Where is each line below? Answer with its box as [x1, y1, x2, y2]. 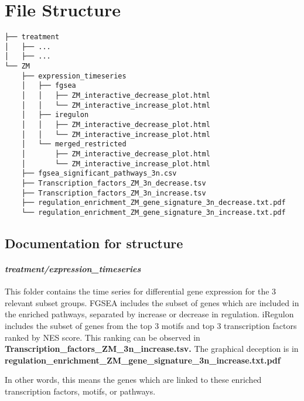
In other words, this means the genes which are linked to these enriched [5, 373, 262, 386]
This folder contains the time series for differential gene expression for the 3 [5, 285, 276, 297]
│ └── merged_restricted [21, 140, 127, 149]
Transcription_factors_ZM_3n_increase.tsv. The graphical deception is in [5, 342, 299, 355]
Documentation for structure [5, 234, 183, 252]
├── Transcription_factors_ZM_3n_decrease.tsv [21, 179, 206, 187]
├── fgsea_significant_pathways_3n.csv [21, 169, 177, 178]
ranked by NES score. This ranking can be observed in [5, 331, 200, 343]
